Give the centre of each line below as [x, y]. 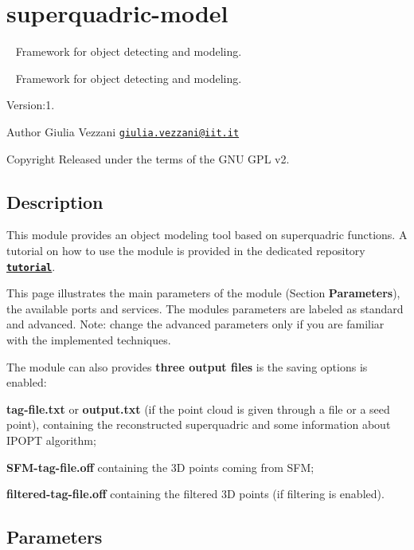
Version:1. [31, 105]
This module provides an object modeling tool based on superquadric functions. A [207, 235]
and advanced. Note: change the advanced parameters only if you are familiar [195, 324]
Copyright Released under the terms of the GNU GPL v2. [148, 158]
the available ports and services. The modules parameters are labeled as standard [205, 308]
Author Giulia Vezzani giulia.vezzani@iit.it [123, 131]
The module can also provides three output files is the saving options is [187, 366]
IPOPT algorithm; [51, 440]
